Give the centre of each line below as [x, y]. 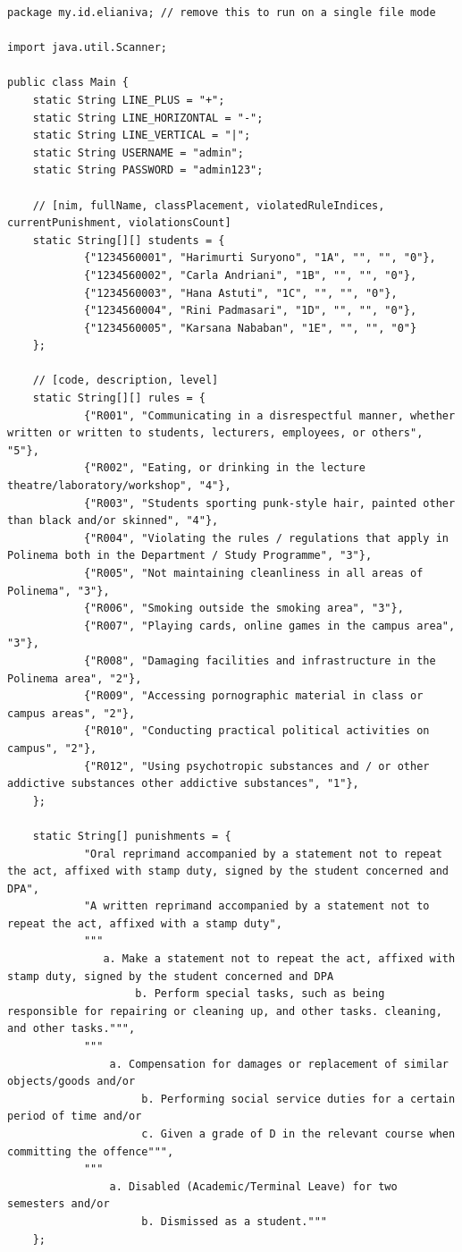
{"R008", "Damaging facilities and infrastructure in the [260, 660]
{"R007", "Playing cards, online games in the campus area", [269, 626]
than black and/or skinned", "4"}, [113, 521]
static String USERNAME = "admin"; [138, 152]
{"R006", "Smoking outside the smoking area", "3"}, [244, 609]
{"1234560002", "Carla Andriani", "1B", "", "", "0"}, [250, 275]
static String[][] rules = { [119, 398]
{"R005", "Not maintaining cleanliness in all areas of [253, 573]
